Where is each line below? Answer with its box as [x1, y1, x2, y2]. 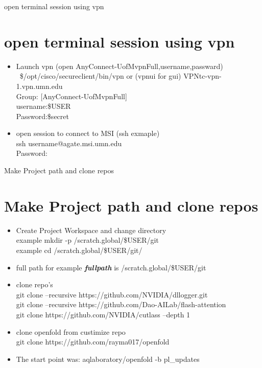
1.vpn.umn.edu [16, 80, 63, 91]
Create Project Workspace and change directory [16, 224, 166, 235]
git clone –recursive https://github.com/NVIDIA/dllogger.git [16, 289, 208, 300]
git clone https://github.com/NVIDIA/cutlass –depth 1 [16, 309, 190, 319]
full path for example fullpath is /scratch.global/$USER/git [16, 262, 206, 272]
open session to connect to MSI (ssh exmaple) [16, 128, 160, 139]
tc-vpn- [199, 71, 222, 81]
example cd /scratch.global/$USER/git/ [16, 244, 142, 255]
